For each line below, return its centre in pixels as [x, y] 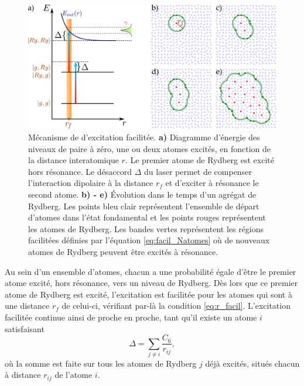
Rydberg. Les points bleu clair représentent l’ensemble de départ [144, 206]
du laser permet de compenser [198, 171]
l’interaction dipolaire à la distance [91, 183]
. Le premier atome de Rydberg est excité [199, 160]
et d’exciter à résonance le [212, 183]
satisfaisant [25, 328]
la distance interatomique [74, 160]
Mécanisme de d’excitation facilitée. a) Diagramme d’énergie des [144, 137]
